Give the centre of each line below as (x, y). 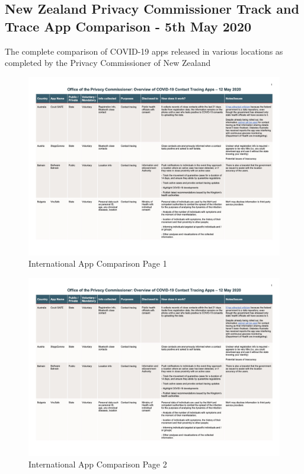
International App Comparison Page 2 (98, 464)
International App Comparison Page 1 (98, 263)
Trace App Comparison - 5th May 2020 (128, 26)
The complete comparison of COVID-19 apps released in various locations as (144, 51)
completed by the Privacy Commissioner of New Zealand (108, 63)
